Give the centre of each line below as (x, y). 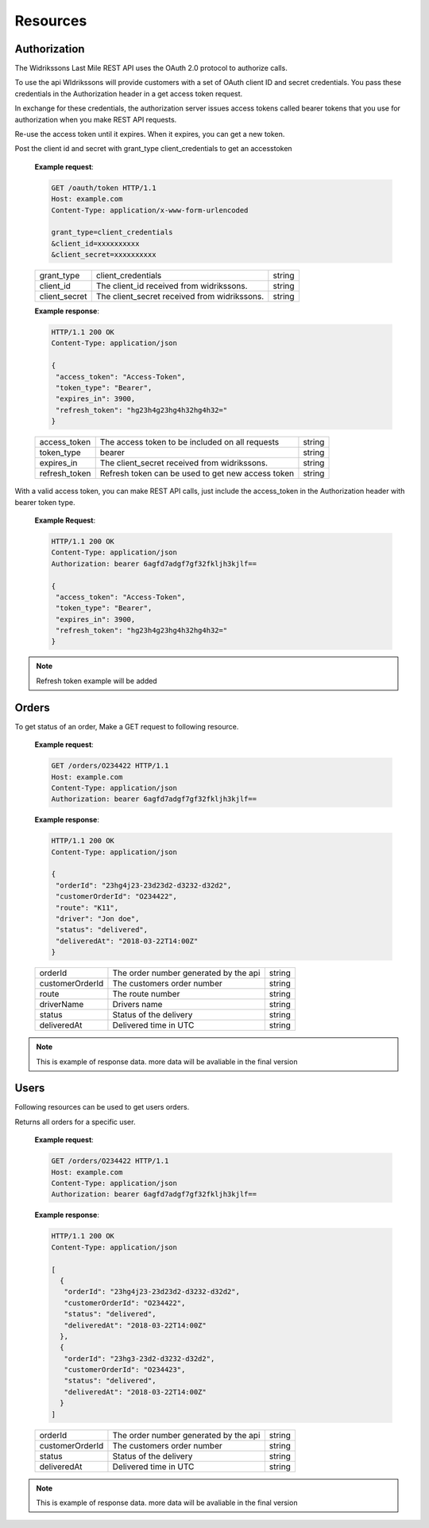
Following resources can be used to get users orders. (102, 1107)
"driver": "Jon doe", (98, 919)
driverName (62, 1005)
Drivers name (137, 1005)
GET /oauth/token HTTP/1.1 (104, 188)
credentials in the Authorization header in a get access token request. (129, 93)
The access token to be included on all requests (189, 442)
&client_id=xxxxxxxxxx (95, 243)
